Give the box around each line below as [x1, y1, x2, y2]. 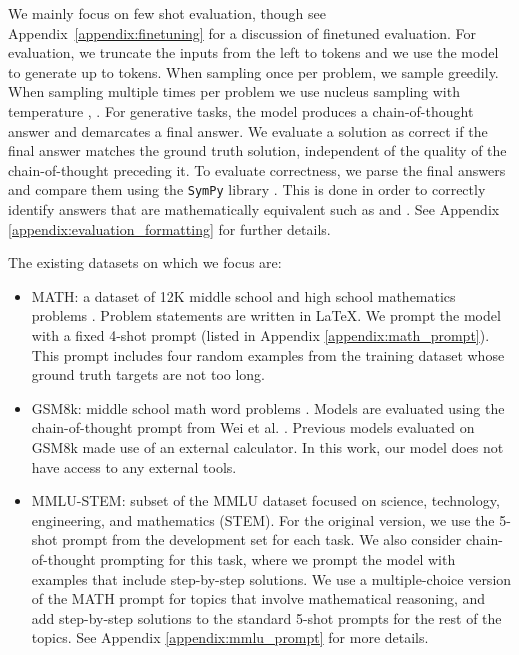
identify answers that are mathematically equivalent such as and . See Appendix [8, 199, 500, 219]
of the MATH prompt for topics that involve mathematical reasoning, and [31, 588, 486, 609]
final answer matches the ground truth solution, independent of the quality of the [8, 140, 507, 161]
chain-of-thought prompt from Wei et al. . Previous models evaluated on [31, 417, 475, 438]
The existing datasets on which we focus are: [8, 252, 282, 273]
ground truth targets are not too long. [31, 364, 266, 385]
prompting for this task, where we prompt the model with [100, 548, 456, 569]
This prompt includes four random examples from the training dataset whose [31, 344, 505, 365]
